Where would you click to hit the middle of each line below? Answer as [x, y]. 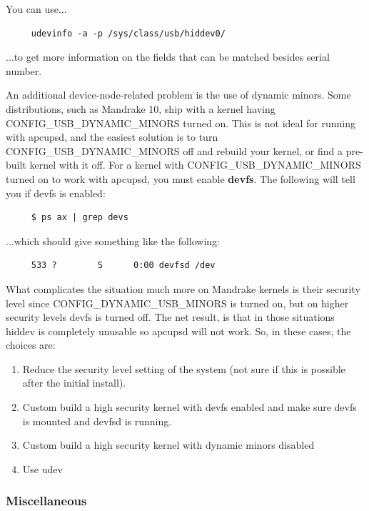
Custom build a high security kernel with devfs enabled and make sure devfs [189, 407]
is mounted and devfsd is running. [97, 421]
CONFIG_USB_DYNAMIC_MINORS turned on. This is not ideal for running [181, 123]
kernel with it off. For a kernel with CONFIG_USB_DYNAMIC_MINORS [195, 165]
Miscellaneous [46, 501]
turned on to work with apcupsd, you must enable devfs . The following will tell [181, 178]
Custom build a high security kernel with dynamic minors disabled [168, 445]
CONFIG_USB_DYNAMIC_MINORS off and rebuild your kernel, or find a [175, 150]
